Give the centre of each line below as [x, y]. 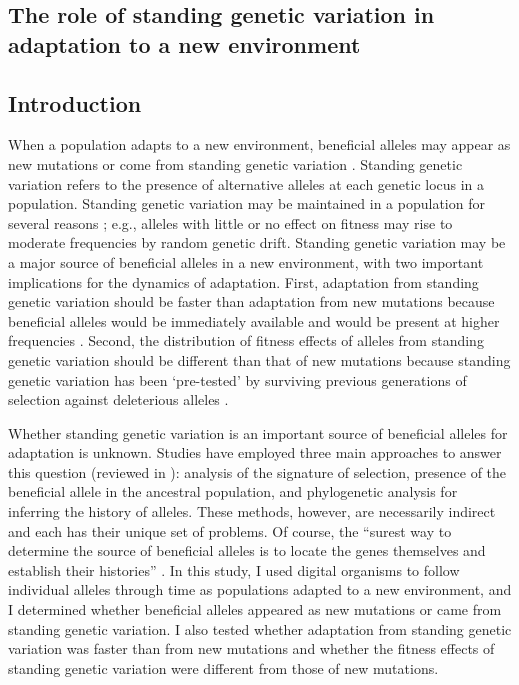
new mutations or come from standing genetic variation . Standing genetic [235, 163]
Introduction [75, 102]
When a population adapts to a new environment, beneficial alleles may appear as [259, 144]
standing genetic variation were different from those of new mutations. [223, 667]
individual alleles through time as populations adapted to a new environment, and [260, 589]
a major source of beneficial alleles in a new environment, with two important [246, 261]
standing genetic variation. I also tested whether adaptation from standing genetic [260, 628]
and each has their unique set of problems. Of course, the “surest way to [230, 530]
